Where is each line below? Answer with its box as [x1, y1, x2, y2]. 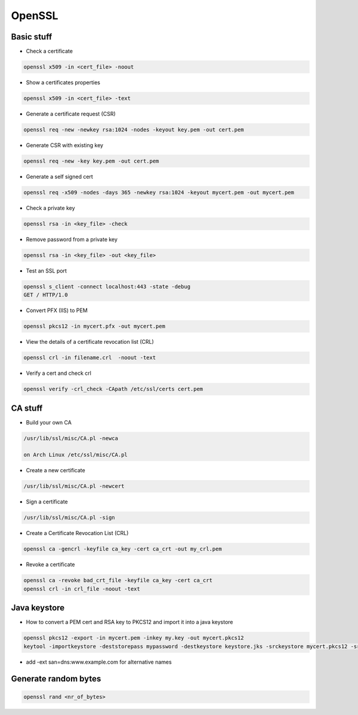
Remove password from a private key [26, 236, 118, 243]
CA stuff [11, 403, 43, 413]
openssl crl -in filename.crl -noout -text [23, 355, 156, 361]
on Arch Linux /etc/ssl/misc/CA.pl [23, 451, 128, 459]
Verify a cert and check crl [26, 369, 92, 377]
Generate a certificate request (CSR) [26, 111, 116, 117]
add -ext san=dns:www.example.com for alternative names [26, 658, 172, 665]
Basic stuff [11, 32, 53, 42]
